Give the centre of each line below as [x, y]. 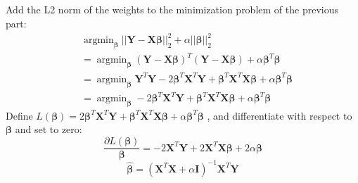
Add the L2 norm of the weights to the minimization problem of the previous [172, 10]
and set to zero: [49, 129]
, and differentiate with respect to [280, 115]
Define [19, 115]
